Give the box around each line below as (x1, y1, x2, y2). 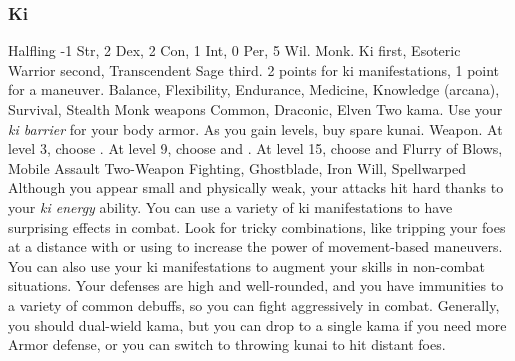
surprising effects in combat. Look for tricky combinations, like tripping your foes (8, 216, 506, 237)
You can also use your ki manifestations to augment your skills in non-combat (8, 255, 485, 276)
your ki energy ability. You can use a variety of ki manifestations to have (8, 196, 453, 217)
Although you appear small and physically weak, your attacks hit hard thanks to (8, 177, 504, 198)
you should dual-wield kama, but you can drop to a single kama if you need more (8, 314, 507, 335)
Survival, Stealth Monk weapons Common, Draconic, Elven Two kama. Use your (8, 99, 503, 119)
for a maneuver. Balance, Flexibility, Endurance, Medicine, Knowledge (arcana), (8, 79, 500, 100)
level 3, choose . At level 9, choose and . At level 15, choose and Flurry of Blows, (8, 138, 503, 159)
